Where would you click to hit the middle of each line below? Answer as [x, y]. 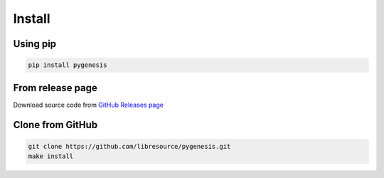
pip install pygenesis [68, 65]
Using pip [35, 44]
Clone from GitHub [55, 125]
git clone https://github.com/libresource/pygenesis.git [129, 146]
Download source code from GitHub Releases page [88, 105]
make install [51, 156]
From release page [55, 88]
